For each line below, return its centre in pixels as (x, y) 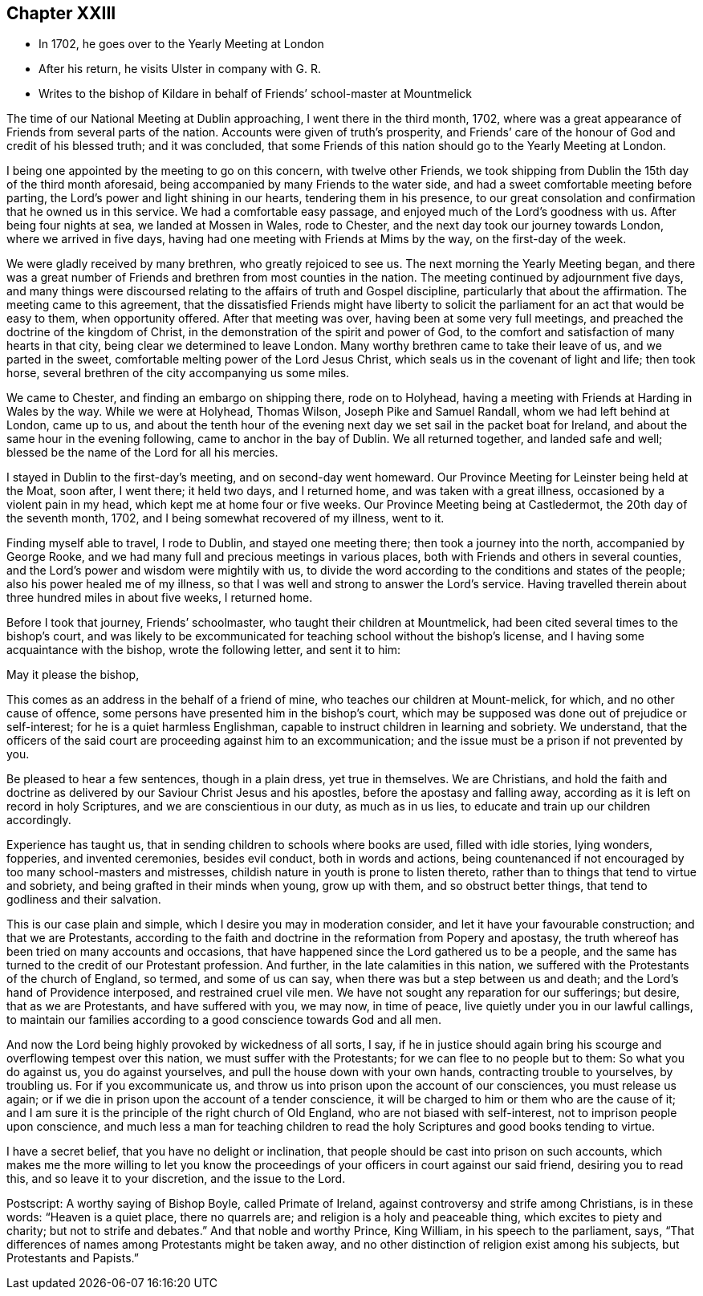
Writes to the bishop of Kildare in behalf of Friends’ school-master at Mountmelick (255, 94)
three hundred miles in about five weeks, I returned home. (160, 598)
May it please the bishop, (73, 675)
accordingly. (39, 820)
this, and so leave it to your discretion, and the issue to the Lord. (176, 1179)
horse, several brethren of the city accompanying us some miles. (178, 373)
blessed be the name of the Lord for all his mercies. (142, 453)
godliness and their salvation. (84, 900)
